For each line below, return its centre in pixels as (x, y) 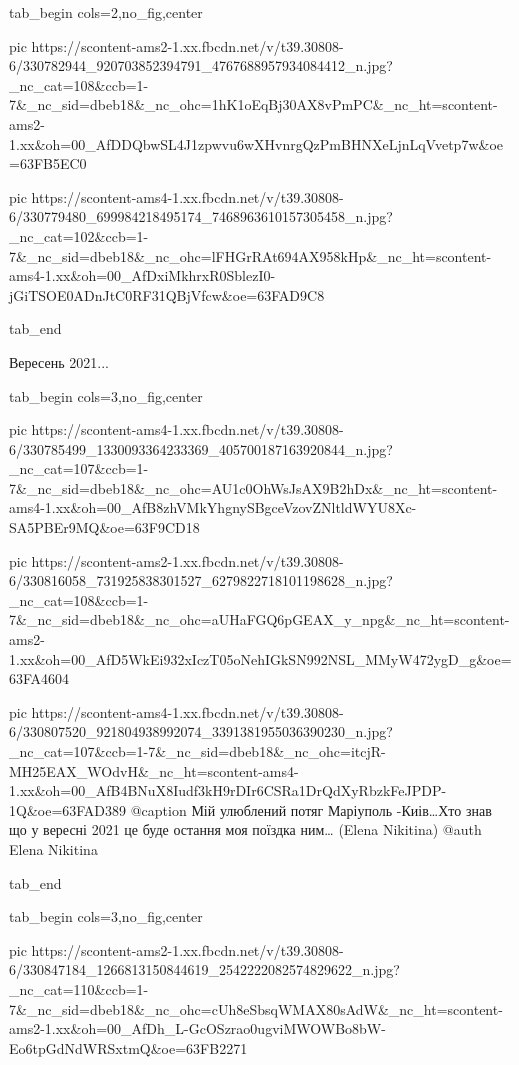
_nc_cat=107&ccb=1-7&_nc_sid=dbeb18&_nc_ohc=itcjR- (197, 751)
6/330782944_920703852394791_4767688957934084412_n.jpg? (201, 65)
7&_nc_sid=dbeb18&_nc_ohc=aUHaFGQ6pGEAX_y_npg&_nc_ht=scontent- (259, 619)
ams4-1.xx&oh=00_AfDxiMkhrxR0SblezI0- (142, 275)
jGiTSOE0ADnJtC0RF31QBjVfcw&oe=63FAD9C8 (167, 294)
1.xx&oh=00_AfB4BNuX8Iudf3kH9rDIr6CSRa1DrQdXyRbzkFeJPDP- (228, 790)
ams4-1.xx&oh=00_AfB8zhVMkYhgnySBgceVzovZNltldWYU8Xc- (213, 507)
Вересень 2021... (59, 361)
